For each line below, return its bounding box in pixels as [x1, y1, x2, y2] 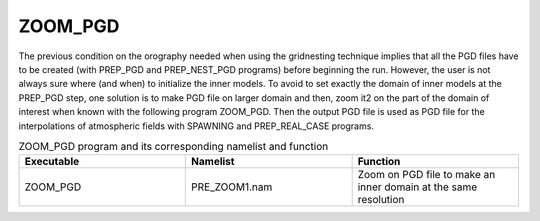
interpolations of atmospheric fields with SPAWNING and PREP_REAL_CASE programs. [18, 120, 375, 132]
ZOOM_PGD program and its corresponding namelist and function [18, 140, 329, 154]
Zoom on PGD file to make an [357, 168, 496, 182]
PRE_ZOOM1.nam [191, 180, 273, 194]
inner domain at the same [357, 180, 478, 194]
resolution [357, 193, 405, 207]
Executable [24, 155, 80, 169]
